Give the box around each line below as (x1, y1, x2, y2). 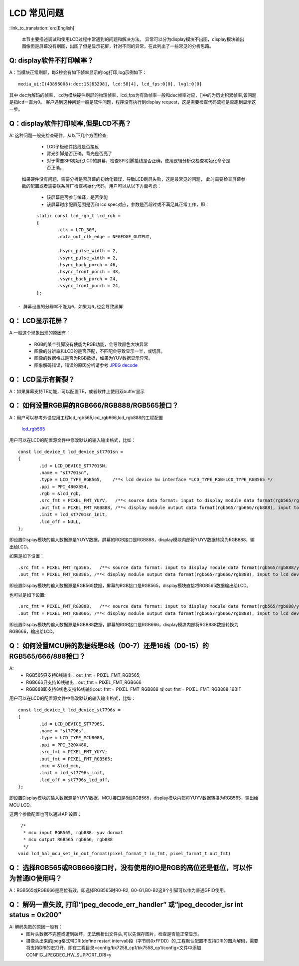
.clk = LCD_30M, (57, 227, 97, 232)
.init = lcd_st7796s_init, (39, 770, 105, 776)
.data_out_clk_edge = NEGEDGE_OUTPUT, (57, 234, 152, 240)
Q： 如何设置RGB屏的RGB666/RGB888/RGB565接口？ (9, 401, 179, 410)
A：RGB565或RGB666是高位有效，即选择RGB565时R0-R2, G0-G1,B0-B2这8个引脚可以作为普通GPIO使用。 (9, 887, 229, 893)
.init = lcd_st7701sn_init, (39, 512, 108, 517)
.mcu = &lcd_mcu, (39, 763, 82, 769)
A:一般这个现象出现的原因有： (9, 330, 71, 336)
